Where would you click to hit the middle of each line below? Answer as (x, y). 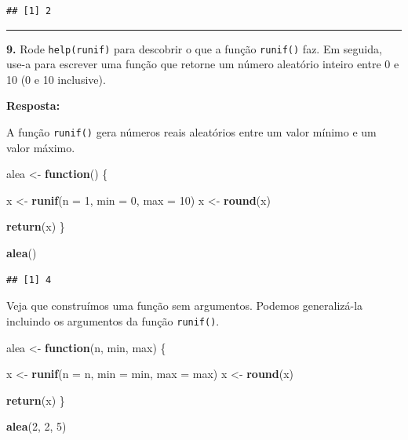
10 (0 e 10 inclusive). (56, 79)
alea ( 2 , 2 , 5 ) (36, 426)
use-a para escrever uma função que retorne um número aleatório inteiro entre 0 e (203, 64)
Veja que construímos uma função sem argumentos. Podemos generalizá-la (185, 305)
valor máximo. (41, 147)
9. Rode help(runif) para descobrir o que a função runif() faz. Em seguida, (194, 48)
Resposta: (33, 105)
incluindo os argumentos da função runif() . (113, 320)
